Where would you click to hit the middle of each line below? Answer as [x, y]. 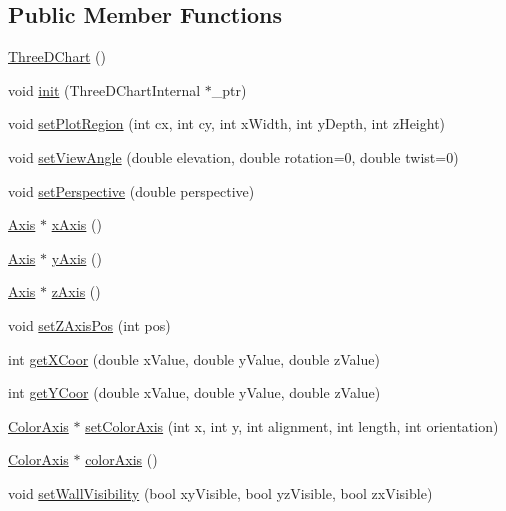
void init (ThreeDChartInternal [104, 89]
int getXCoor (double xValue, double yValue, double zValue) [194, 358]
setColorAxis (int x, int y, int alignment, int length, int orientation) [292, 425]
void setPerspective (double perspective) [131, 190]
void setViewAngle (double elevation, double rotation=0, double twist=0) [233, 156]
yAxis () [76, 257]
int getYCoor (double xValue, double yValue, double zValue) [194, 392]
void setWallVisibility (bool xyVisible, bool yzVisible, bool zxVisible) [220, 492]
